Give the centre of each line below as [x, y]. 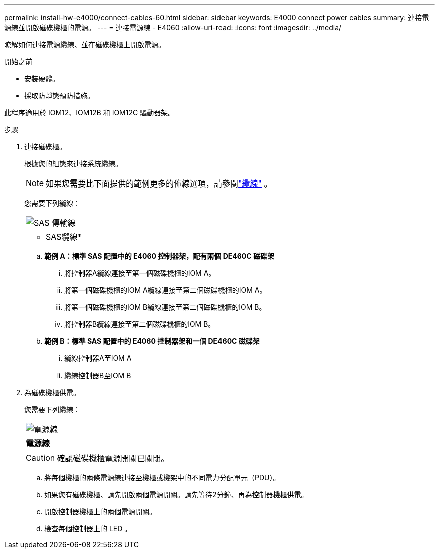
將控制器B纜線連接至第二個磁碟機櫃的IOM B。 [140, 324]
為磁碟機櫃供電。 [52, 392]
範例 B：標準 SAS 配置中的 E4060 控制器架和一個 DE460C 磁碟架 [152, 341]
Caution [40, 458]
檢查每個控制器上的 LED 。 [88, 529]
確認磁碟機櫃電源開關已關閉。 [113, 458]
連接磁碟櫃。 [45, 147]
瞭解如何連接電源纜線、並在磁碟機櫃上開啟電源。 [85, 44]
